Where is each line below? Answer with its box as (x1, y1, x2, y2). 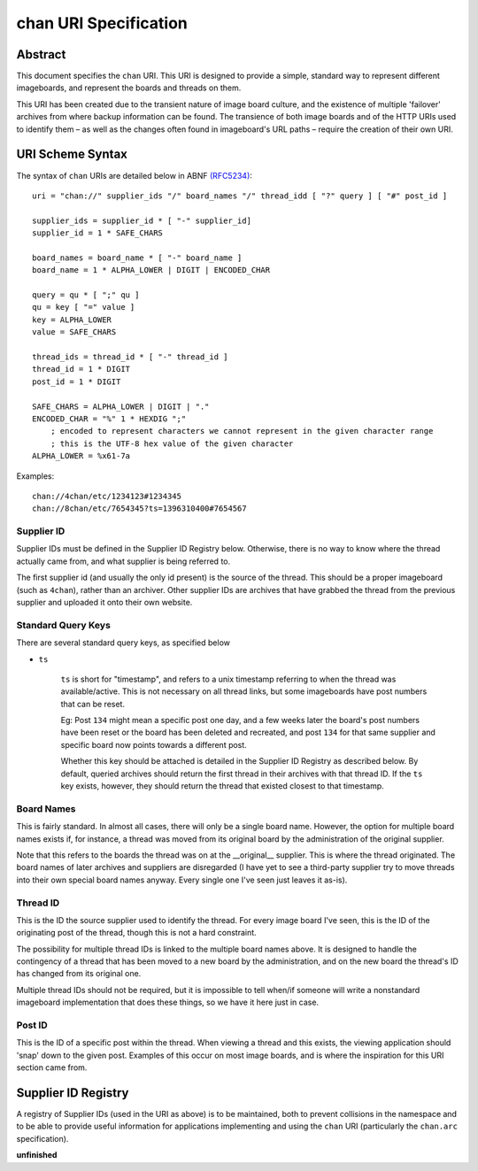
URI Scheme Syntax (16, 147, 128, 162)
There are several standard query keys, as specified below (16, 637, 230, 648)
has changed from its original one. (16, 968, 142, 979)
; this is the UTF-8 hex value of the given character (50, 438, 294, 449)
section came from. (16, 1062, 88, 1073)
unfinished (16, 1150, 58, 1160)
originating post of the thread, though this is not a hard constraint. (16, 928, 257, 938)
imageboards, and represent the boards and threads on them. (16, 82, 242, 93)
